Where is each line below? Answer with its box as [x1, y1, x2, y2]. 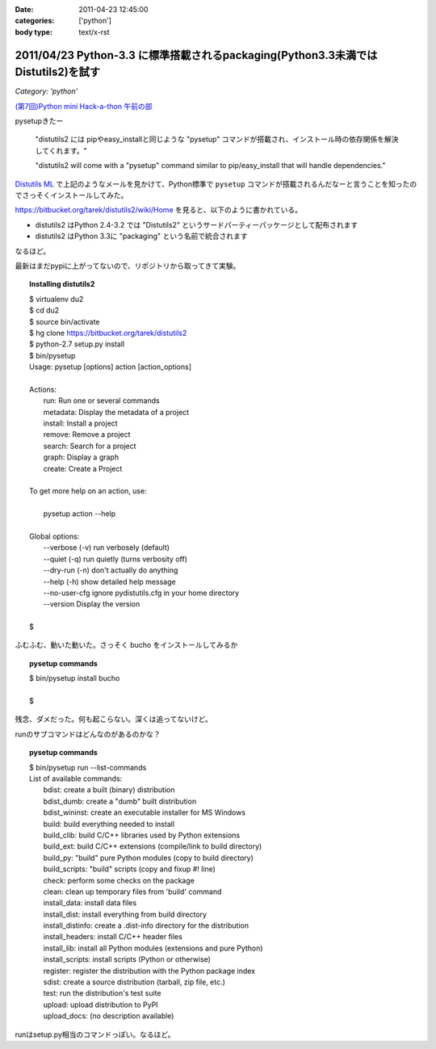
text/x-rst [78, 27, 110, 36]
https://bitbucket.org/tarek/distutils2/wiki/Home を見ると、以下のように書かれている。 [15, 205, 303, 215]
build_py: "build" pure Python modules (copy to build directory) [43, 853, 254, 862]
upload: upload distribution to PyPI [43, 1000, 158, 1009]
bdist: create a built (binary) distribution [43, 785, 175, 795]
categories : [15, 16, 55, 26]
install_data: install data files [43, 898, 137, 908]
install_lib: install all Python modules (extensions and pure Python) [43, 943, 263, 953]
